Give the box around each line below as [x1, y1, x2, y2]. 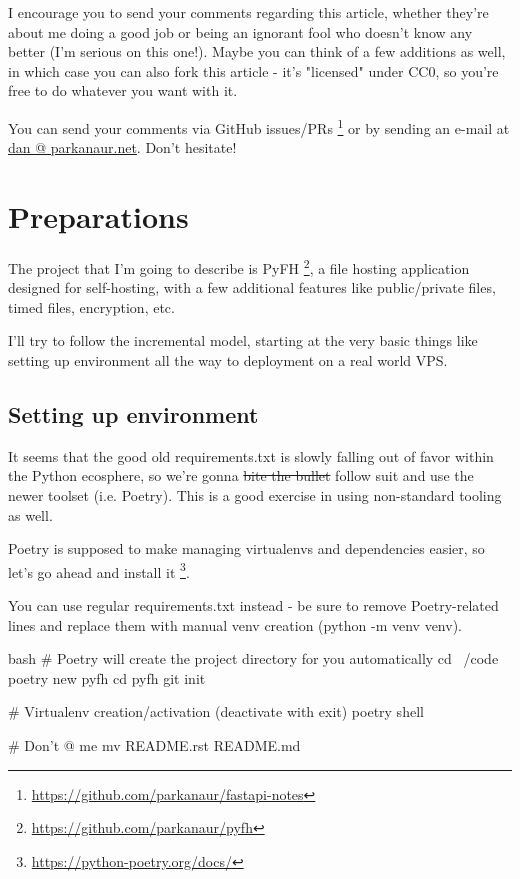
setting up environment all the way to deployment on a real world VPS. [8, 349, 448, 370]
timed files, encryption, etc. [8, 296, 175, 317]
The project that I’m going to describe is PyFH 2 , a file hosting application [8, 254, 470, 278]
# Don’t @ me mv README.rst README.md [8, 734, 301, 755]
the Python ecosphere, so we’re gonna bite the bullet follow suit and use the [8, 465, 474, 486]
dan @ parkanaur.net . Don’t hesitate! [8, 137, 237, 158]
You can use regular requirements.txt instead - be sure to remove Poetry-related [8, 594, 499, 615]
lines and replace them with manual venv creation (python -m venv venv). [8, 614, 462, 635]
